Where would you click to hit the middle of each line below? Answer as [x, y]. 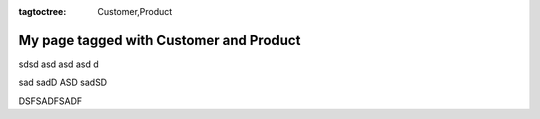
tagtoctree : [42, 11]
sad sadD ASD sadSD [63, 82]
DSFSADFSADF [50, 101]
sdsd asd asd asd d [58, 64]
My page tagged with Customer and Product [159, 40]
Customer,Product [135, 11]
